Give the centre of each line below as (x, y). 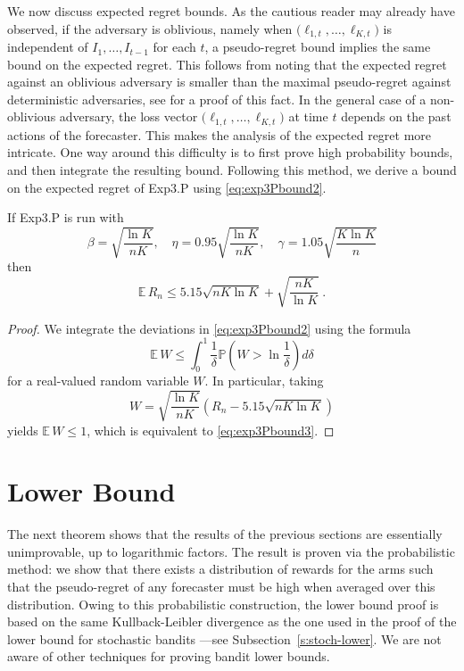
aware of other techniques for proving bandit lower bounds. (169, 656)
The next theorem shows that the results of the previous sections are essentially (225, 534)
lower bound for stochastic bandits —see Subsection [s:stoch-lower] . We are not (224, 638)
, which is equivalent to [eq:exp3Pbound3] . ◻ (211, 430)
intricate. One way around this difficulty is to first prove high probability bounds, (230, 152)
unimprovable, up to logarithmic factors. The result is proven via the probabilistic (231, 551)
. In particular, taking (264, 381)
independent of (48, 47)
